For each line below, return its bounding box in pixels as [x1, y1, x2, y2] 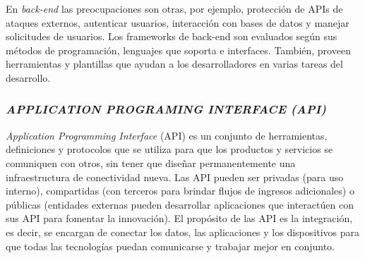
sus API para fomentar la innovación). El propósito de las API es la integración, [6, 211, 353, 226]
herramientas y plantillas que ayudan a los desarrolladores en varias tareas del [6, 56, 343, 71]
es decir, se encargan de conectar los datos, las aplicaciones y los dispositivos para [6, 224, 359, 239]
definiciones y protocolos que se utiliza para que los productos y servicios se [6, 142, 333, 156]
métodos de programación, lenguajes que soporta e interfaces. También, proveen [6, 42, 351, 57]
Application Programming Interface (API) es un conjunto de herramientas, [6, 128, 328, 142]
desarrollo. [6, 70, 51, 85]
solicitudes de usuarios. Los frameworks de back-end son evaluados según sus [6, 29, 337, 44]
